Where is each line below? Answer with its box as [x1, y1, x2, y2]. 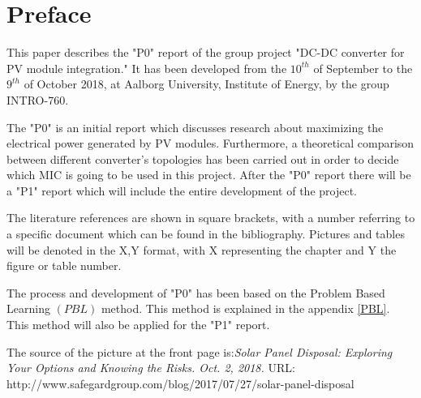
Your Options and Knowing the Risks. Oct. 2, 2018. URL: [6, 359, 295, 376]
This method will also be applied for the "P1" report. [6, 316, 270, 333]
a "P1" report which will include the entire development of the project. [6, 182, 357, 199]
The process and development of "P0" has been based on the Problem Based [6, 284, 385, 301]
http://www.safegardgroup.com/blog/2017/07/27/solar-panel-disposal [6, 374, 354, 392]
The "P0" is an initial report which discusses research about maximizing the [6, 118, 384, 135]
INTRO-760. [6, 91, 69, 108]
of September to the [313, 59, 413, 76]
